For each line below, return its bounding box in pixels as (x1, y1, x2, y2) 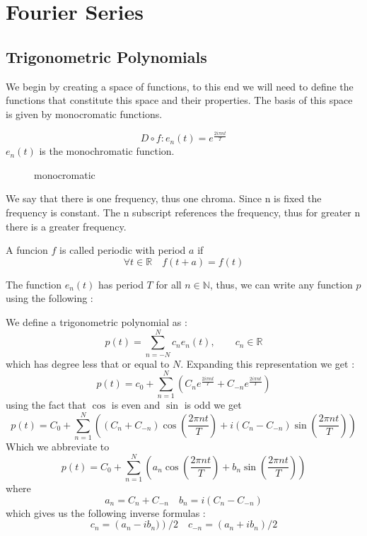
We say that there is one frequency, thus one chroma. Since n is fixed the (6, 191, 322, 206)
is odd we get (184, 397, 242, 412)
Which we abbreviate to (6, 439, 110, 454)
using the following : (6, 291, 93, 305)
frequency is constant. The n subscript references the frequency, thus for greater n (6, 205, 361, 220)
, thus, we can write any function (209, 276, 353, 291)
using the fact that (6, 397, 87, 412)
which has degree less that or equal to (6, 356, 170, 371)
